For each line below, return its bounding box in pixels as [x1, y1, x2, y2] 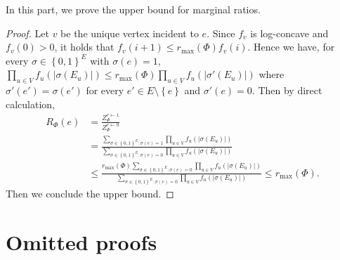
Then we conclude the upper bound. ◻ [6, 186, 174, 201]
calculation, [6, 96, 55, 111]
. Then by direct [251, 83, 322, 98]
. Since [207, 25, 235, 40]
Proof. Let [6, 25, 49, 40]
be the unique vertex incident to [60, 25, 199, 40]
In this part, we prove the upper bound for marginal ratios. [6, 2, 261, 16]
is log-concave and [250, 25, 329, 40]
